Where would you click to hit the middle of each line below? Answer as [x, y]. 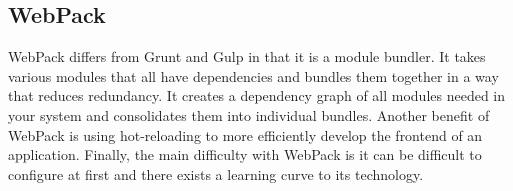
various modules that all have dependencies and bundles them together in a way [253, 75]
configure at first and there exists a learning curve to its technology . [216, 173]
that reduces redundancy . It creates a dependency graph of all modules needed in [257, 95]
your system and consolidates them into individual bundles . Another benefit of [249, 114]
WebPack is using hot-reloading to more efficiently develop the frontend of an [245, 134]
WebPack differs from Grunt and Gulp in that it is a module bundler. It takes [247, 56]
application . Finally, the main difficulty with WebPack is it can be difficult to [245, 154]
